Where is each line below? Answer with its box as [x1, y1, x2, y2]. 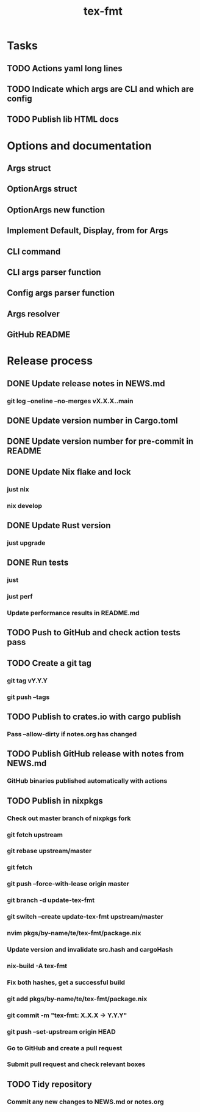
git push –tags [7, 693, 50, 701]
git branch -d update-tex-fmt [7, 896, 95, 905]
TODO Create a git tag [7, 658, 92, 668]
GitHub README [7, 329, 71, 340]
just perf [7, 592, 33, 601]
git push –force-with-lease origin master [7, 879, 130, 888]
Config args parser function [7, 288, 115, 298]
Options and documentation [7, 139, 152, 152]
